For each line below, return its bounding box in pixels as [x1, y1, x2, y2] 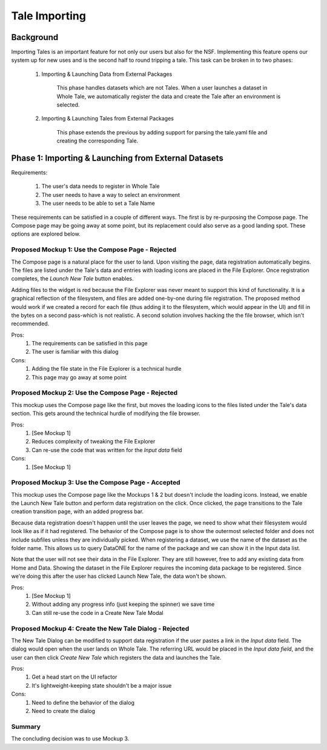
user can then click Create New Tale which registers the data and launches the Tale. [11, 654, 222, 661]
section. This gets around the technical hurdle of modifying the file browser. [11, 410, 201, 417]
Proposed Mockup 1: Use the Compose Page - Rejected [11, 245, 177, 254]
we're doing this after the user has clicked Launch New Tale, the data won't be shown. [11, 572, 227, 580]
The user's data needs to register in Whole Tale [41, 182, 160, 190]
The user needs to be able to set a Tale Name [41, 200, 156, 207]
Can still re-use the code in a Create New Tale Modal [31, 609, 163, 616]
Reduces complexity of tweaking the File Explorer [31, 438, 156, 445]
